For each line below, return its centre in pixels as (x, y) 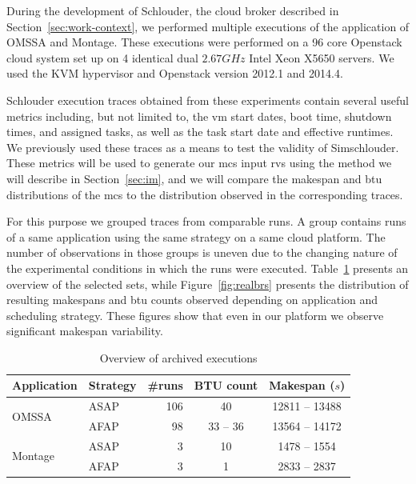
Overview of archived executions (178, 357)
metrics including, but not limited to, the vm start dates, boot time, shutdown (199, 116)
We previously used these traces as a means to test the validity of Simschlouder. (203, 147)
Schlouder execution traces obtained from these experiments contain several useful (208, 100)
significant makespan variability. (85, 331)
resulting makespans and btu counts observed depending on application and (192, 300)
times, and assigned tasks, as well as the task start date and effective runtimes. (200, 132)
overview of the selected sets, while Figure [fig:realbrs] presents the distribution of (208, 284)
